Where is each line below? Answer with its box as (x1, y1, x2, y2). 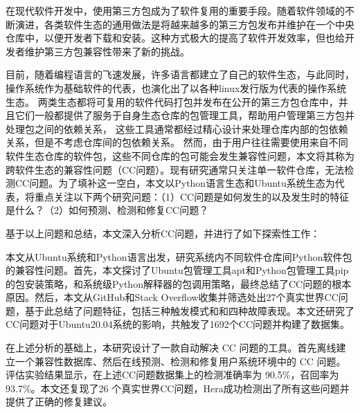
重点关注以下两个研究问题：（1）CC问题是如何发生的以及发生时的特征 (34, 189, 350, 203)
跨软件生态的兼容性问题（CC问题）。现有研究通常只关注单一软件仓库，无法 (6, 162, 345, 176)
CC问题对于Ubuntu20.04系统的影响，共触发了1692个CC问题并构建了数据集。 (6, 317, 350, 331)
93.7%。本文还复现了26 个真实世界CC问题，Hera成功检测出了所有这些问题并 (6, 380, 350, 395)
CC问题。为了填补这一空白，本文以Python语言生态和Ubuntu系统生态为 (15, 176, 335, 190)
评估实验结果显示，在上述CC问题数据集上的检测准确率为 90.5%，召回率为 (6, 367, 339, 382)
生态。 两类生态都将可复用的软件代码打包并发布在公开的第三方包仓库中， (6, 94, 339, 109)
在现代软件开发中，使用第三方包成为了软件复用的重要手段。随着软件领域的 (6, 3, 345, 17)
